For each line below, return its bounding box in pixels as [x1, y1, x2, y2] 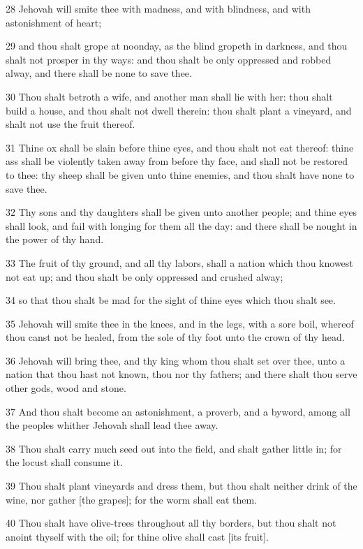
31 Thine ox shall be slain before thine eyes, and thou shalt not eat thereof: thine [6, 140, 354, 154]
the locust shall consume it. [6, 455, 123, 469]
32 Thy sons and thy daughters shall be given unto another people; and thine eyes [6, 205, 357, 219]
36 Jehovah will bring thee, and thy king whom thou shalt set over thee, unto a [6, 353, 346, 367]
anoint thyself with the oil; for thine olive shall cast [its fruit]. [6, 529, 269, 543]
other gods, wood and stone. [6, 381, 126, 395]
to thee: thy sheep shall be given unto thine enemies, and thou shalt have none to [6, 167, 355, 182]
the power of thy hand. [6, 232, 104, 247]
